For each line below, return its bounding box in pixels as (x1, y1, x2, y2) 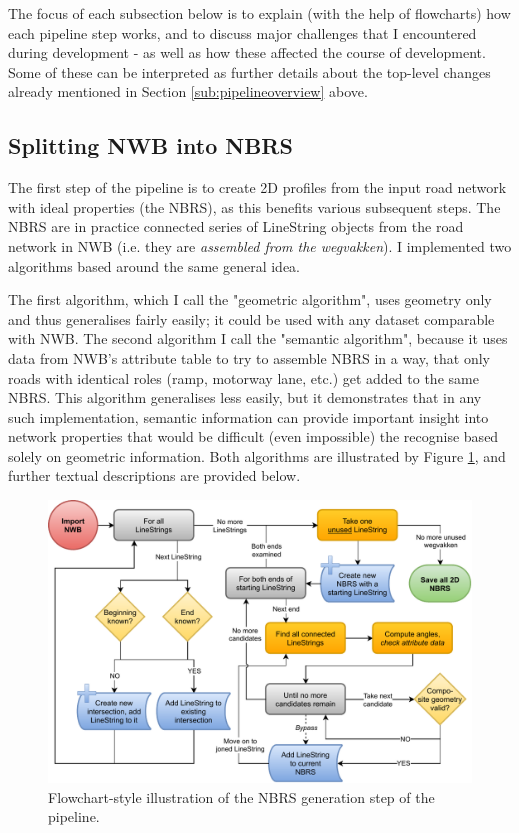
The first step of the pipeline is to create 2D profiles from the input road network (8, 177, 507, 198)
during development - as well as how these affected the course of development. (8, 42, 486, 63)
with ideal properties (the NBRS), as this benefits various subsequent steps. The (8, 196, 501, 217)
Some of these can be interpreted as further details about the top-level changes (8, 61, 491, 82)
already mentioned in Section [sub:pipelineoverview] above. (8, 81, 368, 102)
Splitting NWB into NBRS (8, 130, 293, 161)
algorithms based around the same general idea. (8, 255, 301, 276)
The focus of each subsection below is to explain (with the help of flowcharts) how (8, 3, 511, 23)
